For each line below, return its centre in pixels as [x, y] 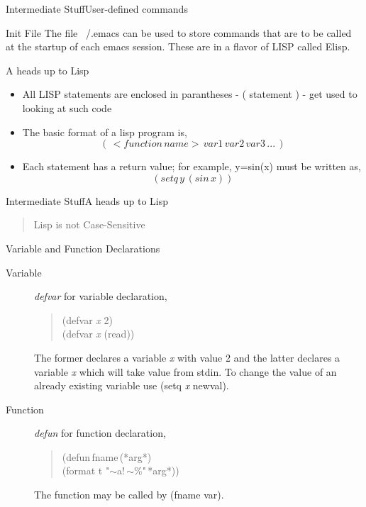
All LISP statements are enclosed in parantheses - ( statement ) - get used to [190, 94]
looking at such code [67, 107]
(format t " [86, 470]
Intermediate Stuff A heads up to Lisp [87, 200]
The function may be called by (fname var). [129, 495]
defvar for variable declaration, [101, 296]
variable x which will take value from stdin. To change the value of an [185, 371]
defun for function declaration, [100, 433]
